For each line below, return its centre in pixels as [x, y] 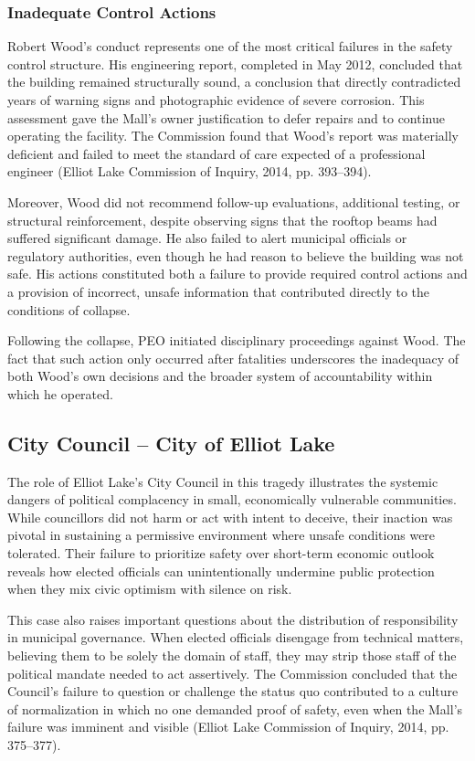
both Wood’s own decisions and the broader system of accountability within [220, 376]
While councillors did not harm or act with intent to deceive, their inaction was [230, 517]
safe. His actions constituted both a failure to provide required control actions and [237, 274]
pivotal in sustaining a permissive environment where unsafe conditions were [222, 535]
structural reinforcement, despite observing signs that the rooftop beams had [222, 220]
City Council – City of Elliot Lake [171, 443]
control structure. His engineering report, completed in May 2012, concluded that [235, 63]
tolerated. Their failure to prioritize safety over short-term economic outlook [221, 553]
